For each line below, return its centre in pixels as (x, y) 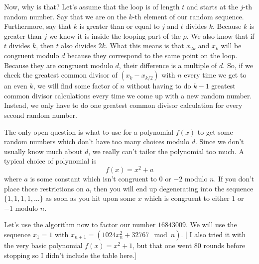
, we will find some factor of (75, 86)
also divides (78, 45)
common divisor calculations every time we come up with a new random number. (128, 95)
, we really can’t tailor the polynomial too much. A (166, 151)
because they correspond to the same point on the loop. (152, 55)
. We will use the (211, 224)
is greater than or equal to (120, 26)
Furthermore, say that (38, 26)
